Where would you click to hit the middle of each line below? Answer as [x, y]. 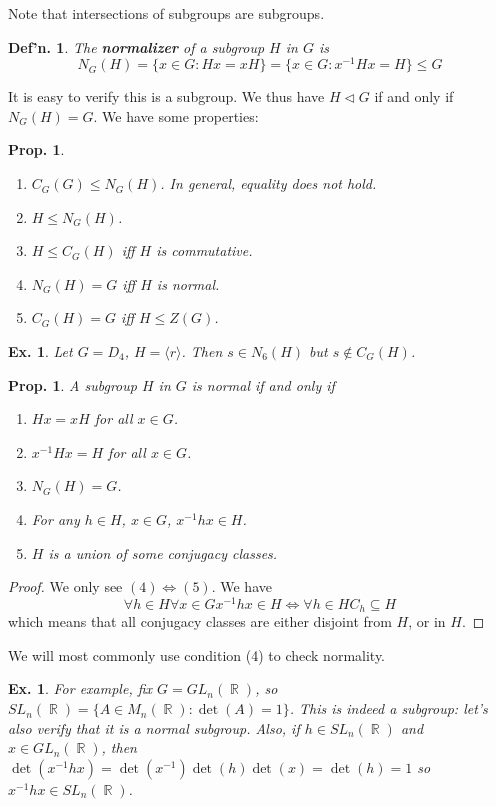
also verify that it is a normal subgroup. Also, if [154, 727]
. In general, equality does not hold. [268, 183]
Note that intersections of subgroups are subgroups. [166, 13]
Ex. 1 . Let [40, 351]
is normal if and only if [263, 384]
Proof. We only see [65, 586]
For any [55, 518]
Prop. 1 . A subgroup [72, 384]
